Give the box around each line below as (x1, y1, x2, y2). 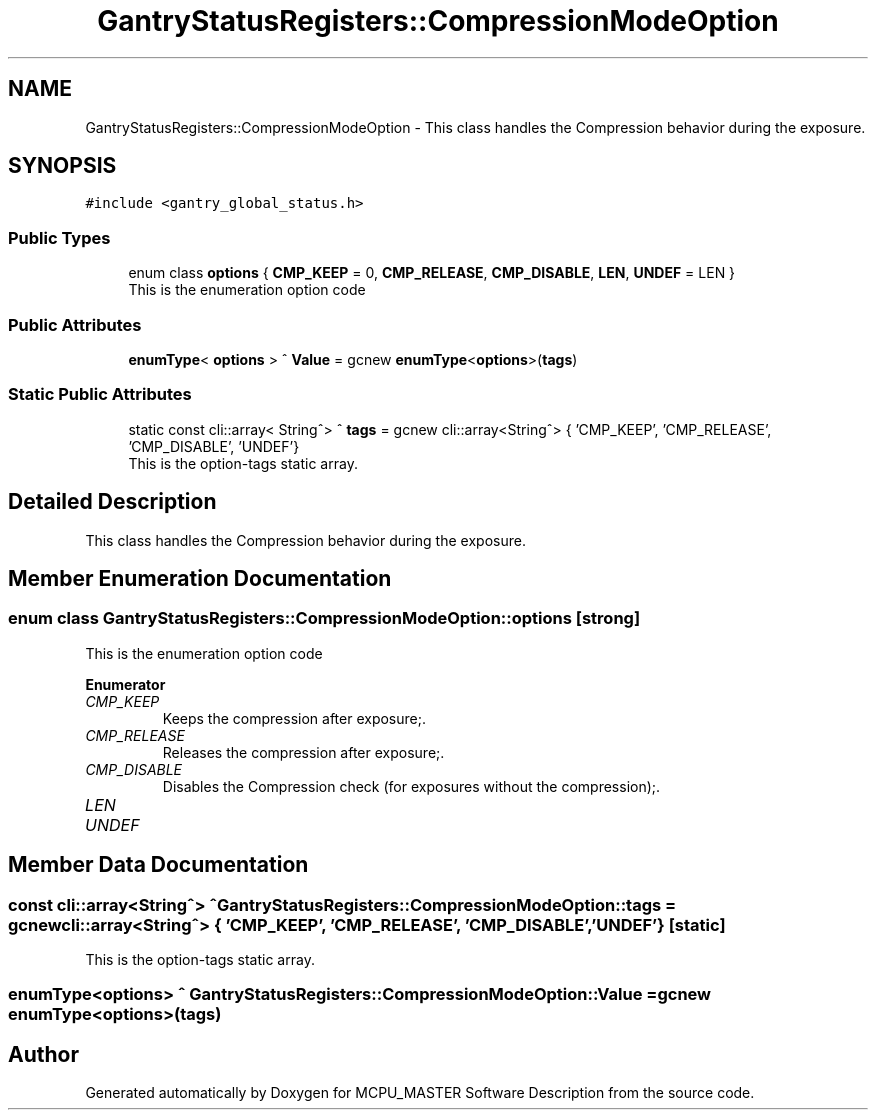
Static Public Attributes (8, 384, 192, 405)
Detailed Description (8, 489, 217, 515)
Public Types (8, 227, 111, 248)
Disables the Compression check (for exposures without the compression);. (162, 777, 661, 795)
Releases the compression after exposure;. (162, 743, 445, 761)
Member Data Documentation (8, 852, 309, 878)
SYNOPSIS (8, 153, 117, 179)
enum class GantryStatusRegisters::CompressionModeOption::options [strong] (8, 608, 641, 629)
